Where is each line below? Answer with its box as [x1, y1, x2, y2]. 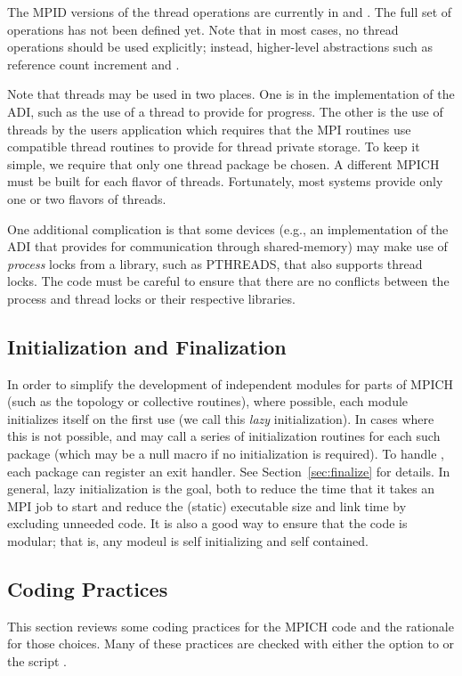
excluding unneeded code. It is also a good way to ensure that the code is [7, 514, 408, 533]
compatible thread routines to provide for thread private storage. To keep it [7, 137, 420, 156]
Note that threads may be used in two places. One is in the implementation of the [7, 85, 455, 103]
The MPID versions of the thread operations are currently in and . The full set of [7, 3, 452, 20]
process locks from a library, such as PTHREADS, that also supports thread [7, 254, 423, 273]
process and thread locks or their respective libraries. [7, 289, 296, 307]
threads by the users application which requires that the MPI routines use [7, 119, 411, 138]
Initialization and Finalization [7, 332, 287, 360]
